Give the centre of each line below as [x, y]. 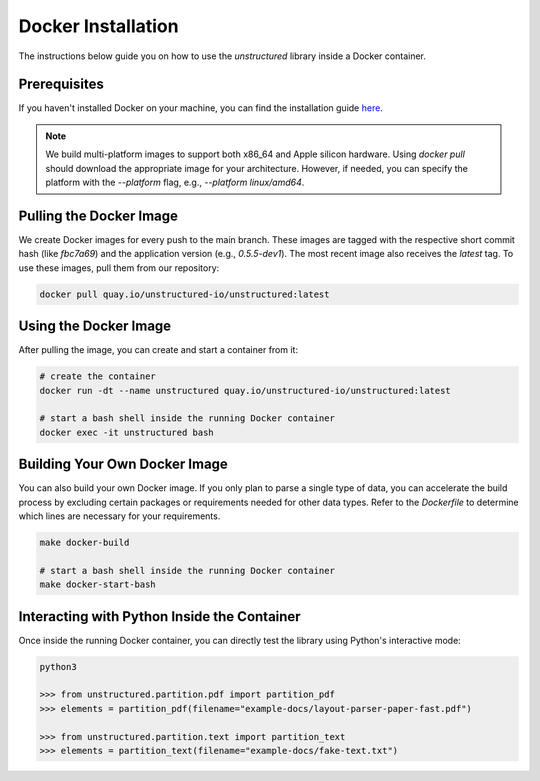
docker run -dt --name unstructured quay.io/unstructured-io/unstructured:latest [245, 390]
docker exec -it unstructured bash [126, 432]
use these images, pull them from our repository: [119, 267]
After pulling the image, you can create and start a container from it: [158, 350]
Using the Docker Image [95, 326]
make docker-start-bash [98, 584]
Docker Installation [98, 26]
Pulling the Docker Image [98, 215]
